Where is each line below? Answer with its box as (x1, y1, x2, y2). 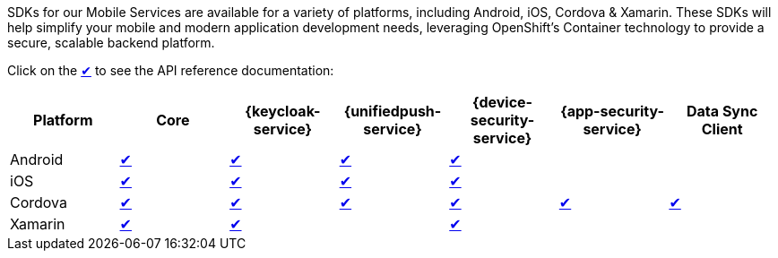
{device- (471, 93, 533, 111)
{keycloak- (245, 102, 321, 120)
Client (701, 120, 743, 138)
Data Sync (687, 102, 758, 120)
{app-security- (560, 102, 665, 120)
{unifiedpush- (343, 102, 442, 120)
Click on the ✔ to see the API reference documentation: (7, 63, 334, 78)
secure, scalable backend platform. (7, 35, 215, 50)
